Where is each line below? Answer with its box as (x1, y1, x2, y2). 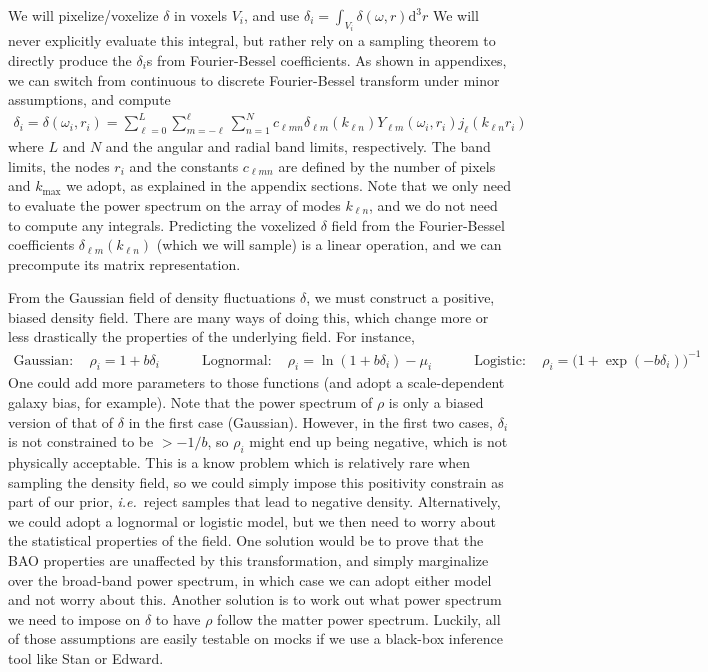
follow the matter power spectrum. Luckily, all (217, 608, 501, 629)
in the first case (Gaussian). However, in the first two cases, (128, 411, 493, 432)
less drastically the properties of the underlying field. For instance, (8, 326, 415, 347)
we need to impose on (8, 608, 141, 629)
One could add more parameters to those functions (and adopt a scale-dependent (8, 372, 505, 393)
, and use (244, 5, 300, 25)
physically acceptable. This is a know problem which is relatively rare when (8, 451, 471, 472)
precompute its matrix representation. (8, 253, 241, 274)
